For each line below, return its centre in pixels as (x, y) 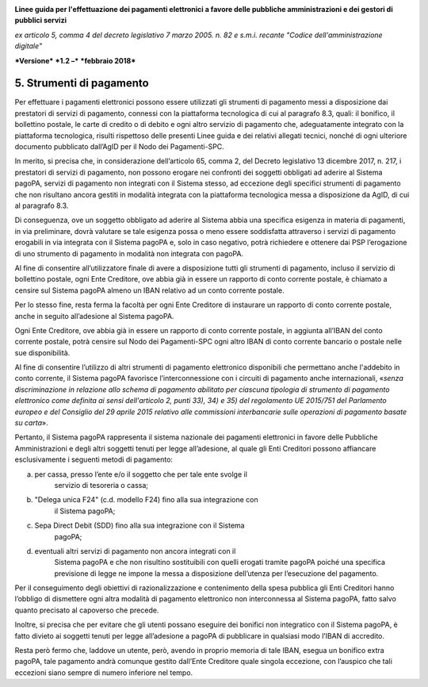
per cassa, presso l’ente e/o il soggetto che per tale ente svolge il (141, 474)
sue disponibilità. (42, 352)
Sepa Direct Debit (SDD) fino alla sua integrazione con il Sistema (139, 526)
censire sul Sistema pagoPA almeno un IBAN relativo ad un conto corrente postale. (149, 290)
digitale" (29, 46)
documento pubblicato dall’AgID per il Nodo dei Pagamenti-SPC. (120, 147)
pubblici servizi (41, 21)
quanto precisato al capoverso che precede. (87, 610)
